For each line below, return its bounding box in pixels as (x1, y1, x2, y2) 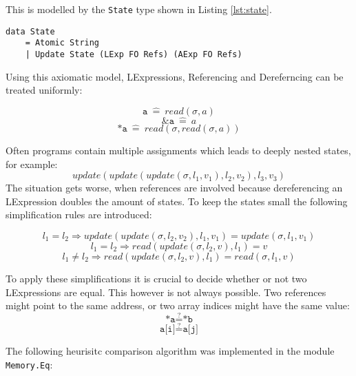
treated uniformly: (6, 83, 83, 97)
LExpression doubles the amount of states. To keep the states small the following (6, 194, 348, 208)
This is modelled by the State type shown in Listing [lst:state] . (6, 2, 272, 16)
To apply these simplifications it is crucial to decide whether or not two (6, 271, 307, 285)
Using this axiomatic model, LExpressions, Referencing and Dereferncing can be (6, 69, 344, 83)
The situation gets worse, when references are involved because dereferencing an (6, 180, 343, 195)
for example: (6, 156, 58, 171)
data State (6, 26, 55, 36)
